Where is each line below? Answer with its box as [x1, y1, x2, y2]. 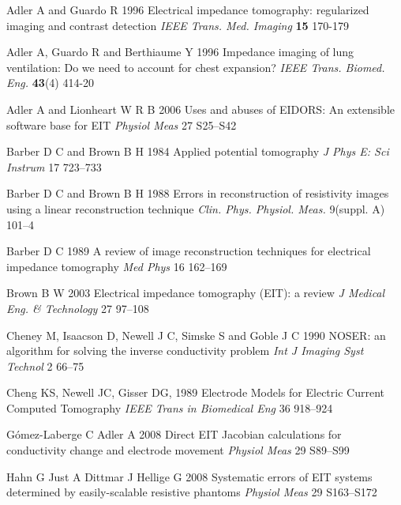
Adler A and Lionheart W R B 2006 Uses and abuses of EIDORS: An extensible [6, 100, 395, 117]
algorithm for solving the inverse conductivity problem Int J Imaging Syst [6, 342, 364, 359]
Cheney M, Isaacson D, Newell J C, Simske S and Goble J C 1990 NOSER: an [6, 326, 386, 343]
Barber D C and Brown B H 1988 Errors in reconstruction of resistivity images [6, 185, 389, 202]
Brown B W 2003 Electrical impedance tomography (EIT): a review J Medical [6, 285, 385, 301]
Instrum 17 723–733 [6, 158, 102, 175]
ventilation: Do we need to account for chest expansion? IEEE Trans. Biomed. [6, 58, 385, 75]
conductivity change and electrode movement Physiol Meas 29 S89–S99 [6, 442, 350, 458]
